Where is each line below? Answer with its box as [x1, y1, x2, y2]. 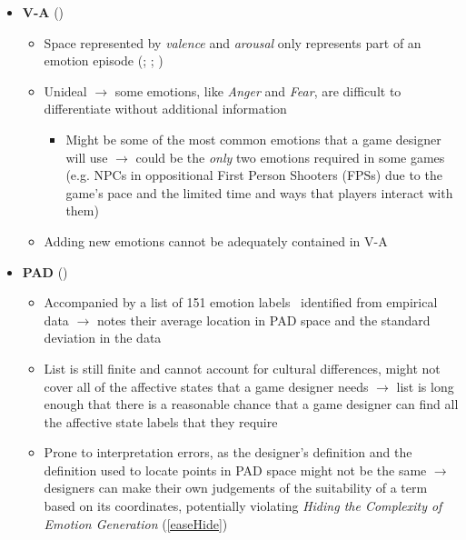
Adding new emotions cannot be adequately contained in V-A [44, 231, 388, 250]
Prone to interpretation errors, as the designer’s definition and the [44, 443, 412, 462]
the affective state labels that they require [44, 412, 278, 431]
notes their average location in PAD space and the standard [96, 310, 431, 329]
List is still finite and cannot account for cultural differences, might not [44, 358, 441, 377]
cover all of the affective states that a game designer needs [44, 376, 369, 395]
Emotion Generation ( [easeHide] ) [44, 514, 228, 533]
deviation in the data [44, 328, 162, 347]
